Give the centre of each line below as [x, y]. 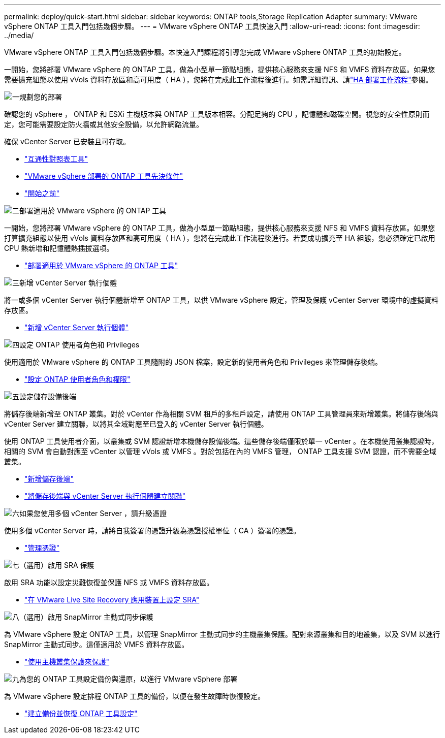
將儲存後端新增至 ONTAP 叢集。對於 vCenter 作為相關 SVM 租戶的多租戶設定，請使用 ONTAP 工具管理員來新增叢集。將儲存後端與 [221, 414]
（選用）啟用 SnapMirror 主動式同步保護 [86, 617]
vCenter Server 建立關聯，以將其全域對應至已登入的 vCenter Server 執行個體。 [136, 424]
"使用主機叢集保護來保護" [67, 662]
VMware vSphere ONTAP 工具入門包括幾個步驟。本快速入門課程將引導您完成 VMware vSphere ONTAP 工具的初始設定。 [205, 52]
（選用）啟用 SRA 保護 [57, 565]
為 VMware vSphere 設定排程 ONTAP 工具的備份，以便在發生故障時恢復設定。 [135, 696]
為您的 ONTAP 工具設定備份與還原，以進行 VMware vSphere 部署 [129, 679]
